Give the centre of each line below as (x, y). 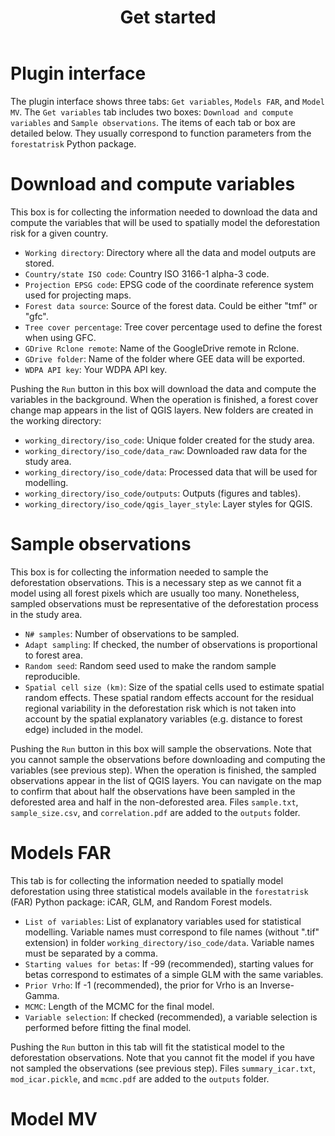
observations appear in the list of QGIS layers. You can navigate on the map (166, 780)
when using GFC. (60, 337)
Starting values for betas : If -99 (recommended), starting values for (169, 963)
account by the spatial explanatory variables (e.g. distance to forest (163, 718)
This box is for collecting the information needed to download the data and (164, 212)
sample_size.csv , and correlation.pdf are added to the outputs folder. (155, 812)
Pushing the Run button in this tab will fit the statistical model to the (147, 1047)
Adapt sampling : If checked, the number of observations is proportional (171, 644)
